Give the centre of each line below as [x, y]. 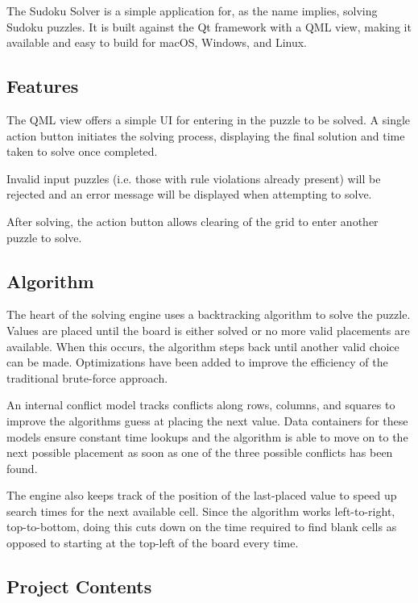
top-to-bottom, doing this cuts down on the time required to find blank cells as [202, 527]
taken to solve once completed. [82, 151]
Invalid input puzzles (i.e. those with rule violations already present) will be [194, 178]
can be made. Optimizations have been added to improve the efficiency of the [197, 362]
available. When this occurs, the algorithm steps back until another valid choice [203, 346]
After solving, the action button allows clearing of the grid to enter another [192, 221]
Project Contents [79, 586]
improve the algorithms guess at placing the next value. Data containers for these [207, 420]
